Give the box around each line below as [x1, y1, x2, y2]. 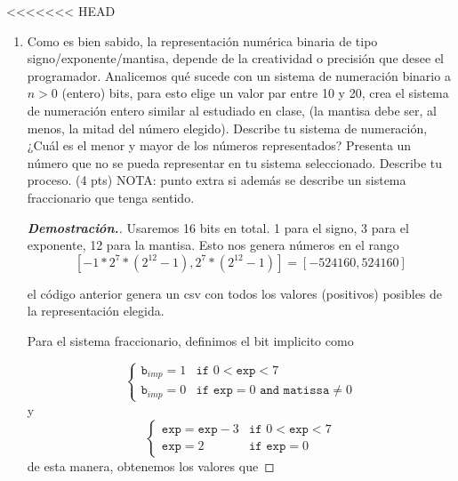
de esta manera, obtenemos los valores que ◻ [27, 456, 275, 475]
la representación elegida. [27, 301, 165, 320]
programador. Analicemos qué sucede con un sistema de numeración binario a [27, 66, 451, 84]
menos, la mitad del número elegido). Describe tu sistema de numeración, [27, 118, 428, 137]
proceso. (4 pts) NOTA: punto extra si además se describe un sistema [27, 171, 406, 189]
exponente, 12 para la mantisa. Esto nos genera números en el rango [27, 236, 399, 254]
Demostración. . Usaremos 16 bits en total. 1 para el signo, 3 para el [27, 218, 409, 236]
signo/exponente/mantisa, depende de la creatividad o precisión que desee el [27, 49, 444, 68]
